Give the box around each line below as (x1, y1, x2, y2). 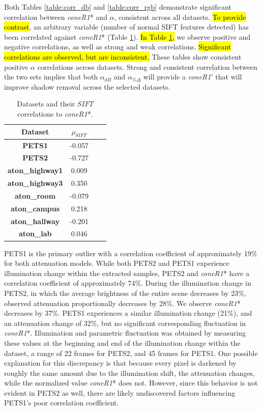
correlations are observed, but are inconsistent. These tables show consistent (4, 51, 242, 62)
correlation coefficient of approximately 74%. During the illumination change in (4, 278, 251, 288)
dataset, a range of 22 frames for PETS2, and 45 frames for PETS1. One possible (4, 347, 258, 358)
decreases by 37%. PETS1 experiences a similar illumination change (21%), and (4, 308, 252, 318)
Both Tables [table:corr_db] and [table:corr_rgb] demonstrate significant (4, 2, 231, 12)
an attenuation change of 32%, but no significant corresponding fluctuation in (4, 317, 246, 328)
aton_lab (18, 228, 52, 239)
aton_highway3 (8, 178, 63, 188)
